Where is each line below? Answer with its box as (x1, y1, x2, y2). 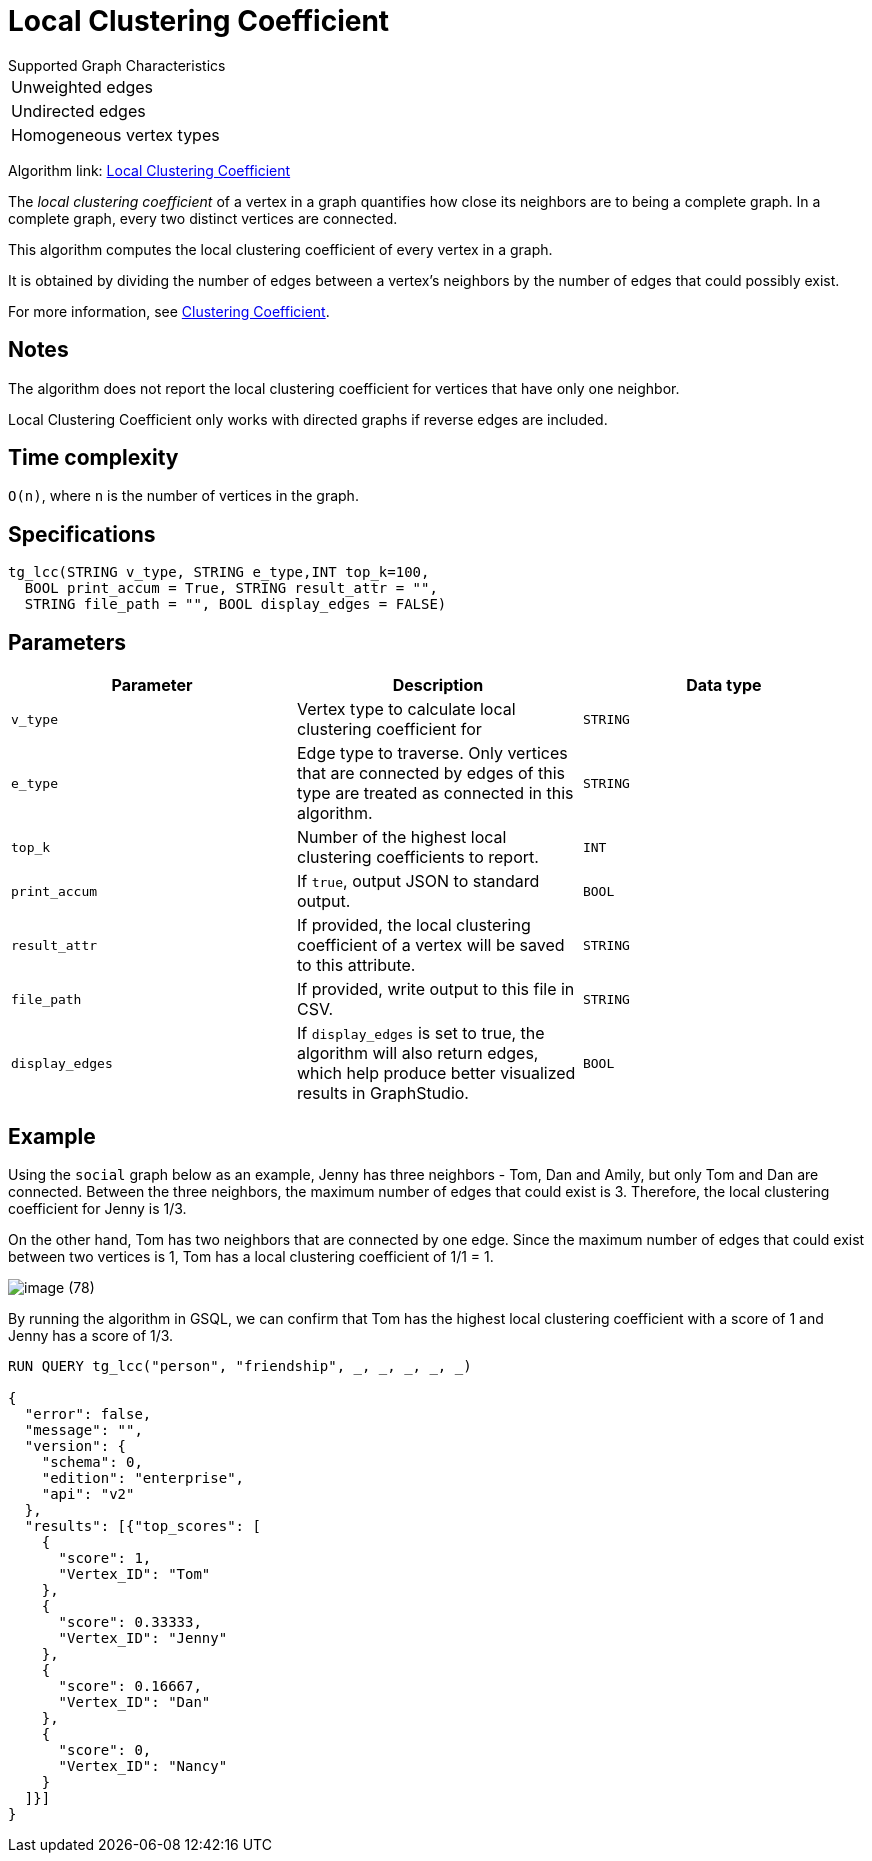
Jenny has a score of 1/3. (8, 1326, 174, 1344)
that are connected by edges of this (296, 763, 565, 784)
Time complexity (8, 445, 179, 471)
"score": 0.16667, (58, 1677, 202, 1694)
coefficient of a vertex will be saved (296, 935, 565, 956)
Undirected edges (11, 100, 146, 121)
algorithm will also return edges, (296, 1043, 539, 1064)
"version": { (24, 1437, 127, 1454)
